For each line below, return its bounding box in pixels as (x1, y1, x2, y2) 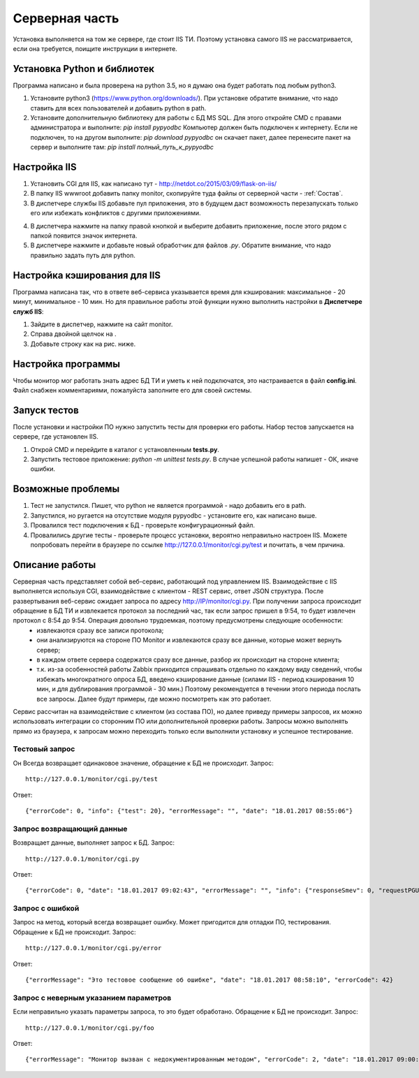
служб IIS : (13, 307, 44, 316)
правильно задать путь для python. (30, 251, 136, 259)
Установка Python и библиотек (13, 63, 155, 75)
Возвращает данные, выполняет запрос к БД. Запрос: (13, 838, 175, 847)
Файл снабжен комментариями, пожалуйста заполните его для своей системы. (13, 386, 252, 394)
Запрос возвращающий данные (13, 824, 128, 833)
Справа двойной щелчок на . (30, 330, 117, 338)
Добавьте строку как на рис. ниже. (30, 340, 136, 348)
